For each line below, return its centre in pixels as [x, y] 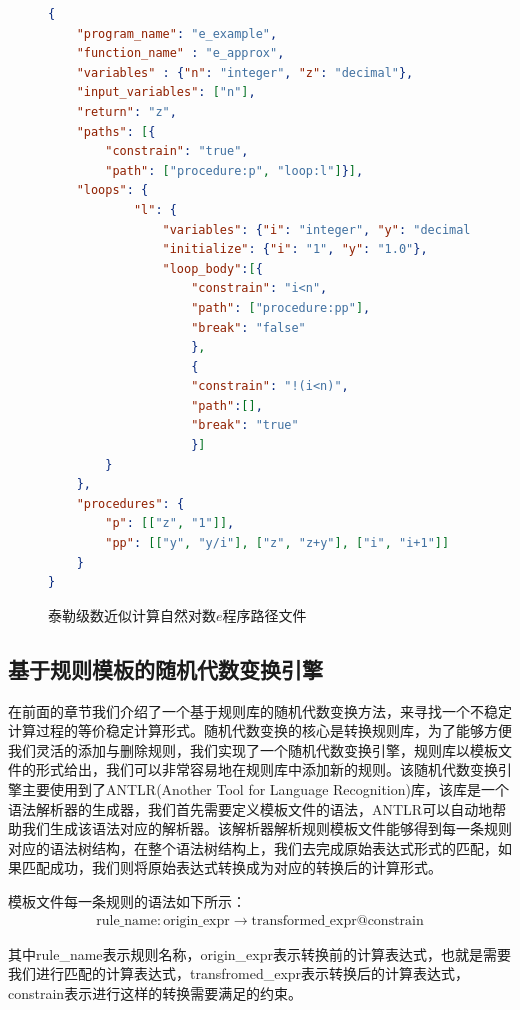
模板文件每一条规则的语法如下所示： [127, 900]
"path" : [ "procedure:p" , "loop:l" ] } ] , [234, 170]
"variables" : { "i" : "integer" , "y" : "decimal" [320, 229]
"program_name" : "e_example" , [177, 33]
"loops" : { [112, 190]
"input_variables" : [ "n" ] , [166, 92]
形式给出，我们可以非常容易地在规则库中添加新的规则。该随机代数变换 [266, 769]
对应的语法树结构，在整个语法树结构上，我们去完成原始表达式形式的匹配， [253, 847]
